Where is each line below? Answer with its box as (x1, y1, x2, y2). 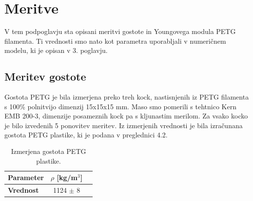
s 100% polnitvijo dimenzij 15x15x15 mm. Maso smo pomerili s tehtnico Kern (4, 101, 236, 111)
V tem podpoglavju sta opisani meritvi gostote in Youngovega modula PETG (4, 26, 236, 36)
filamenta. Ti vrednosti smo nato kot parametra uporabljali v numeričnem (4, 35, 226, 46)
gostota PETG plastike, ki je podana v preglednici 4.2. (4, 130, 168, 140)
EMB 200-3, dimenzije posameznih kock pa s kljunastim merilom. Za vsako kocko (4, 111, 248, 121)
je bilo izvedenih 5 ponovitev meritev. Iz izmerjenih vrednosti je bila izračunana (4, 120, 243, 130)
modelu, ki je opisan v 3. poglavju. (4, 45, 108, 55)
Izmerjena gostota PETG (11, 146, 86, 156)
